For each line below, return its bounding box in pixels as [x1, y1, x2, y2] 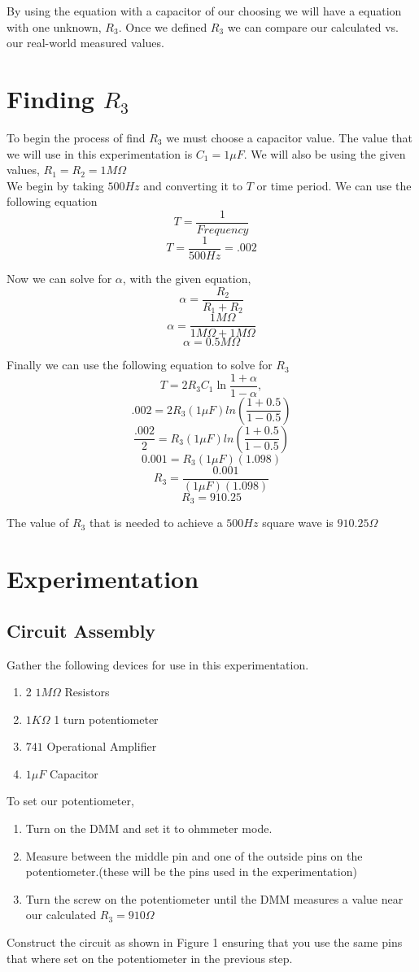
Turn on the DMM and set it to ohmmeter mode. [25, 820, 273, 837]
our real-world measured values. [7, 34, 164, 51]
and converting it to [143, 177, 243, 194]
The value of [7, 514, 69, 531]
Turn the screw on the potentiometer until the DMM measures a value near [25, 890, 404, 907]
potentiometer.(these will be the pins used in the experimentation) [25, 863, 357, 880]
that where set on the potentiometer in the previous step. [7, 949, 293, 966]
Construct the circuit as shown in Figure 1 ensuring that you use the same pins [7, 934, 403, 951]
